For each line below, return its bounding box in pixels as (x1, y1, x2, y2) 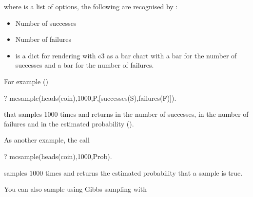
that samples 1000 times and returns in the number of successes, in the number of (4, 109, 249, 119)
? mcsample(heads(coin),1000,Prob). (4, 151, 112, 161)
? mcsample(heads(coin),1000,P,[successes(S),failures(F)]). (4, 92, 176, 103)
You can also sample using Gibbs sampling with (4, 184, 147, 194)
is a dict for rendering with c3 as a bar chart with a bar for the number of (15, 50, 237, 60)
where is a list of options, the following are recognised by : (4, 1, 178, 11)
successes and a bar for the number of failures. (15, 60, 154, 70)
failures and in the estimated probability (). (4, 118, 134, 128)
